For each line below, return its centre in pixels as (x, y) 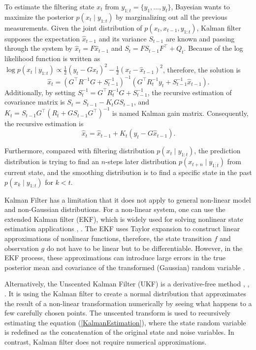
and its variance (123, 38)
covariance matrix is (35, 102)
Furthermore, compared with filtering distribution (80, 151)
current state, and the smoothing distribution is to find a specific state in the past (128, 172)
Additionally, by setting (40, 92)
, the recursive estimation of (190, 92)
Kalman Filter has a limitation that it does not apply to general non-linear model (128, 199)
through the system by (39, 48)
